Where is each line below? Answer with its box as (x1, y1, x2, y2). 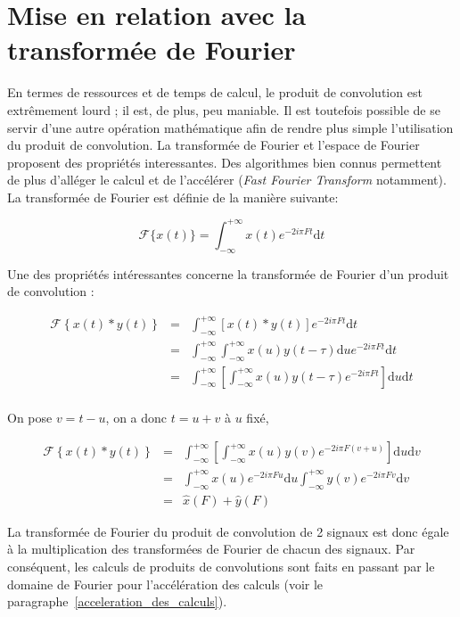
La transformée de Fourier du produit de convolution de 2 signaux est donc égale (7, 522, 449, 540)
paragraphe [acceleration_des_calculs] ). (7, 592, 227, 611)
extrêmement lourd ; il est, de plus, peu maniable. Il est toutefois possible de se (7, 100, 440, 119)
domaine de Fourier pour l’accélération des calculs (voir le (7, 574, 324, 593)
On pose (7, 407, 53, 426)
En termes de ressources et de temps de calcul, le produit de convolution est (7, 83, 423, 102)
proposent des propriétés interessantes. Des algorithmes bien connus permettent (7, 152, 442, 171)
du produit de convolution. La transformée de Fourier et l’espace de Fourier (7, 136, 420, 154)
